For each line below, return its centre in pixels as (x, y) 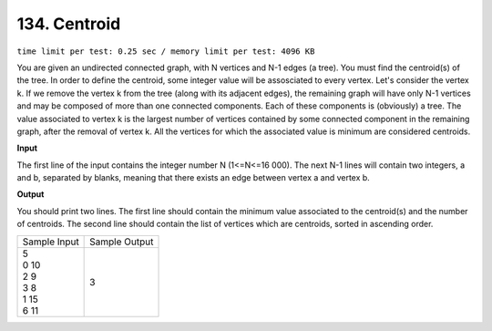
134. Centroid (69, 24)
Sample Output (122, 242)
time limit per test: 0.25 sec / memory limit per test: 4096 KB (166, 51)
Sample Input (51, 242)
